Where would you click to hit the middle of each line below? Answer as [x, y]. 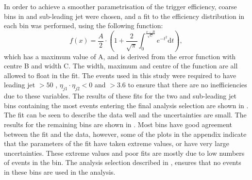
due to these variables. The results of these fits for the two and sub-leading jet [120, 96]
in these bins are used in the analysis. [60, 172]
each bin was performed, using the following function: [84, 25]
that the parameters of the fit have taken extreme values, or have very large [117, 143]
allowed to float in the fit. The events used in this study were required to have [120, 75]
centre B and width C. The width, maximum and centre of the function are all [121, 66]
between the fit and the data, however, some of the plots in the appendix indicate [125, 134]
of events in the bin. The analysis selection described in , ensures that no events [123, 162]
